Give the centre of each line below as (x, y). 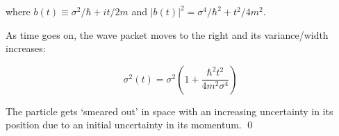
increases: (26, 48)
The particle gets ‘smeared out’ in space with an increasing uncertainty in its (169, 111)
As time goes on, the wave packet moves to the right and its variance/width (167, 34)
